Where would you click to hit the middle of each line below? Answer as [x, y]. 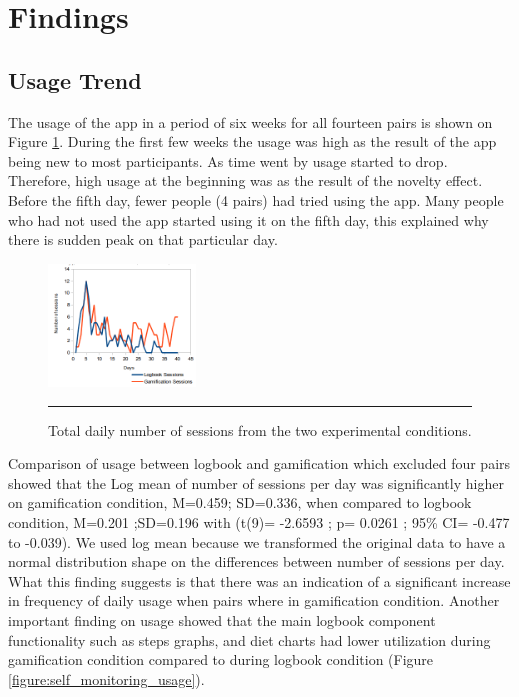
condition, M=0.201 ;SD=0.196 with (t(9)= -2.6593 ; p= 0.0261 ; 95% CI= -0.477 [259, 522]
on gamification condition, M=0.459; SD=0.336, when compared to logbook [240, 502]
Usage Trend [75, 79]
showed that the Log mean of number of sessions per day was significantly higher [256, 482]
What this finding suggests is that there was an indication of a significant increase [259, 580]
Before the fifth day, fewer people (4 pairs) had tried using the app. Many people [256, 199]
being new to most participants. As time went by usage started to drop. [228, 160]
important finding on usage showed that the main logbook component [222, 620]
